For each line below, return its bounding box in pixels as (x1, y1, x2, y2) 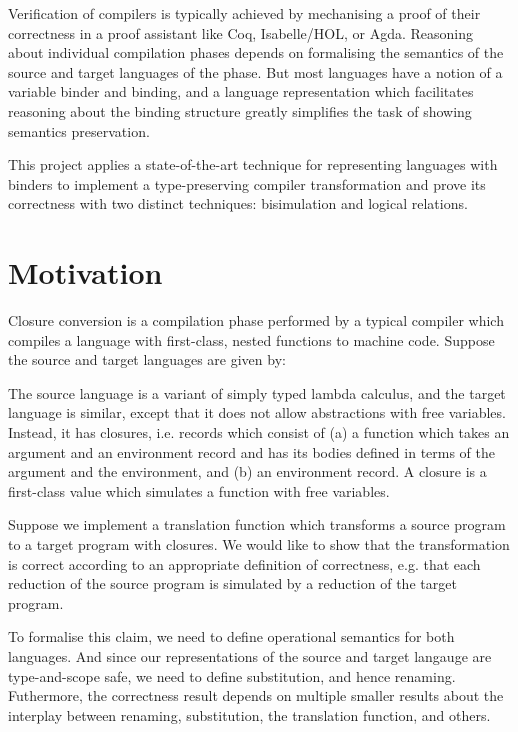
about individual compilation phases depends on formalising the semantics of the (8, 42, 504, 63)
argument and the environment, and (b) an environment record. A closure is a (8, 461, 487, 482)
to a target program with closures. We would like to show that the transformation (8, 534, 510, 554)
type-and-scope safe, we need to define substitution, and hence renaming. (8, 665, 456, 686)
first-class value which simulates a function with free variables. (8, 480, 390, 501)
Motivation (8, 252, 163, 293)
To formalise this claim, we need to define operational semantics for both (8, 626, 455, 647)
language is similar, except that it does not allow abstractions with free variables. (8, 402, 506, 423)
